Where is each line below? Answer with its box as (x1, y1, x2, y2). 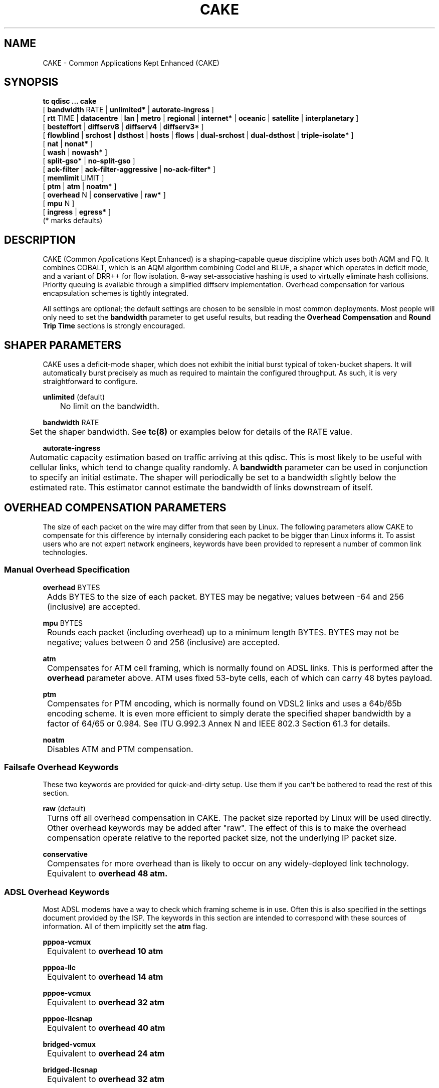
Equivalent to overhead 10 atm (47, 946, 163, 957)
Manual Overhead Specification (4, 565, 130, 575)
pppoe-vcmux (43, 989, 91, 998)
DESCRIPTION (4, 233, 76, 246)
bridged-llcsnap (43, 1065, 98, 1074)
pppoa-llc (43, 963, 76, 972)
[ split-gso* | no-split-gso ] (43, 156, 135, 165)
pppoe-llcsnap (43, 1014, 93, 1023)
